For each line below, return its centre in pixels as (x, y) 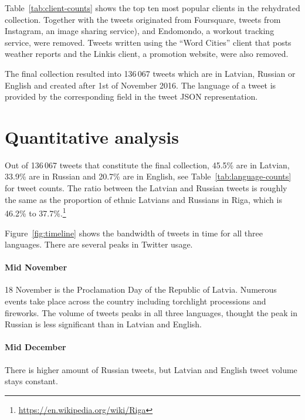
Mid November (36, 267)
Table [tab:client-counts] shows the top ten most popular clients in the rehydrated (152, 8)
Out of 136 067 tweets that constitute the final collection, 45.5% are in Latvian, (147, 165)
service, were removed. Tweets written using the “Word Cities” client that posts (148, 42)
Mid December (35, 347)
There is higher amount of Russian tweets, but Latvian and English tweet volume (151, 369)
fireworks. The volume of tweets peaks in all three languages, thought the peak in (151, 312)
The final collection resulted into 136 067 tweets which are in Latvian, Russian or (150, 73)
